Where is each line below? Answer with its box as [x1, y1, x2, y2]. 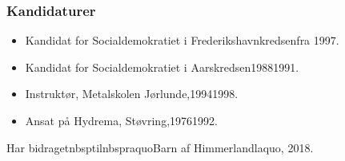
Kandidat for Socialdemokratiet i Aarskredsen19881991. [25, 58, 299, 75]
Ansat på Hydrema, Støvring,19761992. [25, 112, 218, 128]
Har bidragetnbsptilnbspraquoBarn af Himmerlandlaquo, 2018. [6, 139, 314, 155]
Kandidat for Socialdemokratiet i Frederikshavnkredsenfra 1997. [25, 32, 339, 49]
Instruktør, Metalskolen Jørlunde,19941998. [25, 85, 239, 102]
